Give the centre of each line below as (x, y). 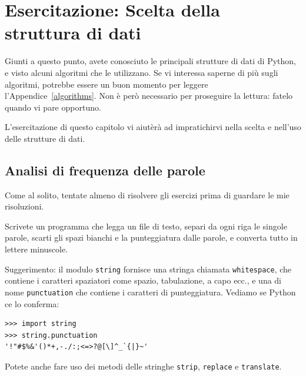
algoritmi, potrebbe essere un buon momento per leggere (107, 84)
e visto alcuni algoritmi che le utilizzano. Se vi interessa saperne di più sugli (142, 72)
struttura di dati (73, 33)
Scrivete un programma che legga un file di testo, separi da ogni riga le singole (146, 226)
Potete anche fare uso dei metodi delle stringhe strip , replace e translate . (143, 366)
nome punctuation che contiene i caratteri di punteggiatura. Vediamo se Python (150, 292)
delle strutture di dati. (45, 138)
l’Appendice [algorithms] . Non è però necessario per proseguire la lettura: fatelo (149, 96)
